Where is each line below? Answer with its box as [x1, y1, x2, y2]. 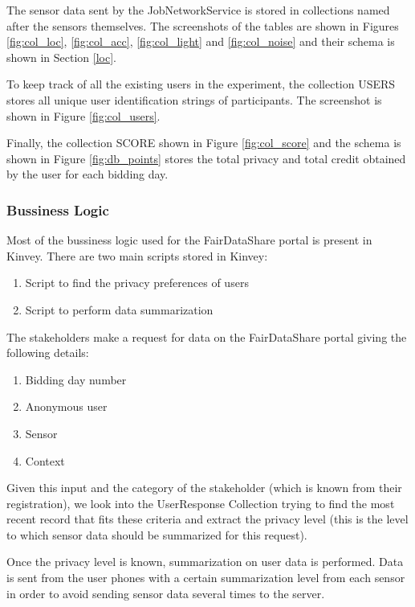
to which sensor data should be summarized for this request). [6, 526, 307, 543]
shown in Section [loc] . [6, 48, 117, 65]
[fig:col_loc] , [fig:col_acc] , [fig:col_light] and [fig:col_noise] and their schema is [6, 33, 395, 50]
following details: [6, 344, 89, 361]
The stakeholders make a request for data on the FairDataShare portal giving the [6, 328, 407, 345]
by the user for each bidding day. [6, 166, 169, 183]
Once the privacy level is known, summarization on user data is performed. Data [6, 553, 404, 570]
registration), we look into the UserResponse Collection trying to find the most [6, 494, 395, 511]
